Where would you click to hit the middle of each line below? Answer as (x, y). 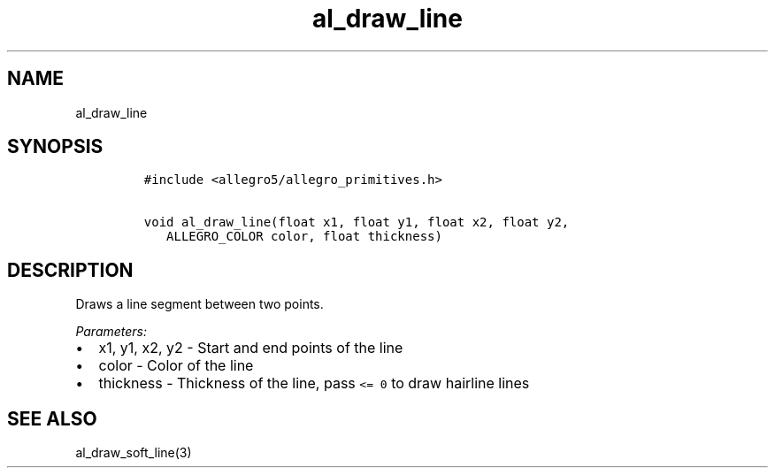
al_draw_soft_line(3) (134, 453)
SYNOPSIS (55, 147)
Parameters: (111, 332)
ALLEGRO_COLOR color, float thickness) (304, 237)
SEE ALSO (52, 418)
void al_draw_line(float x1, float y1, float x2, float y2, (357, 222)
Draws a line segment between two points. (200, 304)
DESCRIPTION (70, 270)
